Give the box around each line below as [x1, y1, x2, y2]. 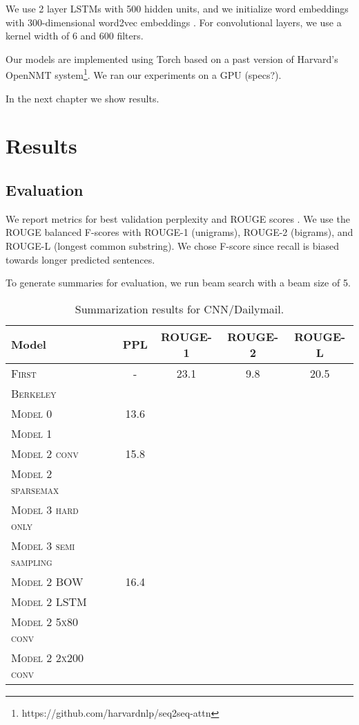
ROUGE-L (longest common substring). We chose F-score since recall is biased [6, 238, 339, 253]
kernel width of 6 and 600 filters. [6, 28, 144, 43]
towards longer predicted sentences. [6, 252, 155, 266]
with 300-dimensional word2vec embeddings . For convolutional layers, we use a [6, 15, 342, 29]
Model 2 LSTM [11, 593, 87, 609]
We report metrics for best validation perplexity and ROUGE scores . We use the [6, 211, 350, 226]
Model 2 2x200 [11, 649, 84, 666]
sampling [11, 553, 52, 569]
